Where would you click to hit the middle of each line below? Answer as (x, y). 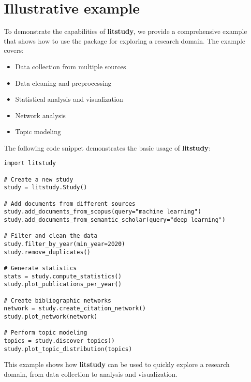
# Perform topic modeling (45, 333)
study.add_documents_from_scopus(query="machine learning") (103, 212)
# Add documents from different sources (70, 204)
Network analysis (40, 115)
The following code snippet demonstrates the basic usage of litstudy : (107, 147)
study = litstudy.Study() (45, 188)
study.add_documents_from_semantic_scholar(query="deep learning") (115, 220)
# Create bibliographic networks (58, 300)
